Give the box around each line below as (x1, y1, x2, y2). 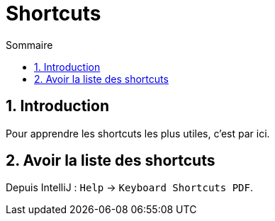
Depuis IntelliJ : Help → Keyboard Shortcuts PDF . (6, 181, 253, 194)
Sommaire (6, 38, 53, 51)
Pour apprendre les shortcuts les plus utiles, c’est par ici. (6, 127, 270, 140)
